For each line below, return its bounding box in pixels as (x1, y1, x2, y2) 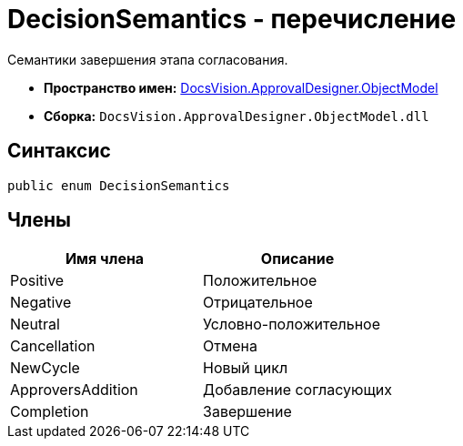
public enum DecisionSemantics (7, 177, 230, 193)
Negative (10, 293, 72, 312)
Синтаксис (7, 139, 111, 163)
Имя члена (65, 249, 145, 269)
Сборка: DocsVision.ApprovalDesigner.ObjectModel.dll (44, 107, 429, 124)
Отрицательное (203, 293, 313, 312)
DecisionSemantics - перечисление (7, 4, 457, 35)
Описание (260, 249, 335, 269)
